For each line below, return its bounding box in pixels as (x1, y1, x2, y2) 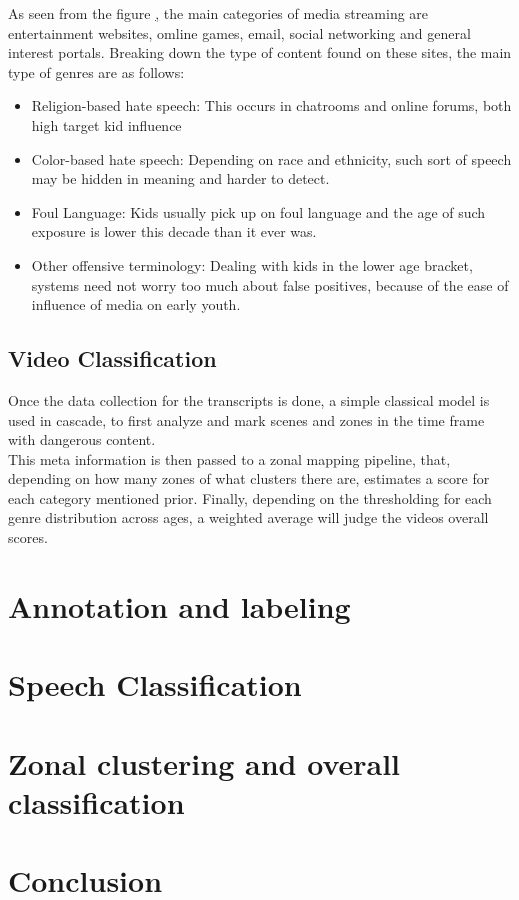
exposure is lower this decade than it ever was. (31, 221, 317, 242)
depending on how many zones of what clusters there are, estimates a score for (8, 468, 490, 489)
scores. (8, 527, 48, 548)
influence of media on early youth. (31, 294, 241, 315)
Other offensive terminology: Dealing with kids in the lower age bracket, (31, 254, 473, 275)
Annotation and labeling (8, 585, 351, 626)
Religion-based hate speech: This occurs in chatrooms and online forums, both (31, 95, 512, 116)
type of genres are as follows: (8, 61, 185, 82)
